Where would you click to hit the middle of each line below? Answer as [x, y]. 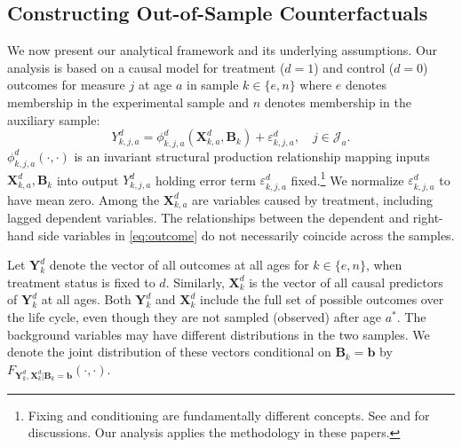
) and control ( [354, 67]
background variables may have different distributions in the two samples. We [219, 334]
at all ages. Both [86, 299]
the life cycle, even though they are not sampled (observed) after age [195, 317]
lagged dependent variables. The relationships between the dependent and [208, 218]
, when [384, 265]
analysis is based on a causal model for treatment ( [146, 67]
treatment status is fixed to [81, 282]
